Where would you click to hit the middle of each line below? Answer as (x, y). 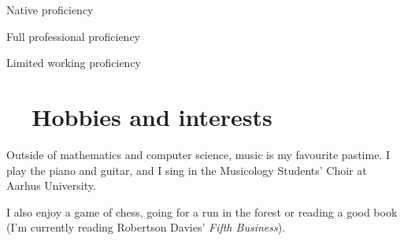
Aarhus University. (51, 185)
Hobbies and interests (152, 116)
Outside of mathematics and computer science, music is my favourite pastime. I (198, 154)
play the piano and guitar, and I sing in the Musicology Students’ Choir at (187, 170)
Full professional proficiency (74, 36)
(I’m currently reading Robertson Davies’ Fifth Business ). (146, 227)
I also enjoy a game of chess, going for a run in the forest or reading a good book (202, 211)
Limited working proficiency (74, 63)
